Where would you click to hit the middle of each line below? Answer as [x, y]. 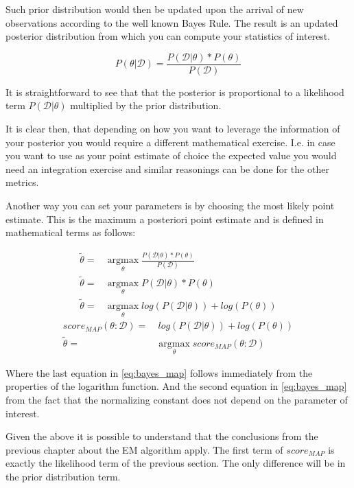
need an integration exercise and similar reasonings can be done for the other [167, 169]
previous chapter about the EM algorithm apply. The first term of [144, 449]
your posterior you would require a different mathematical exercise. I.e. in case [170, 142]
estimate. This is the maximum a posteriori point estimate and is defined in [165, 219]
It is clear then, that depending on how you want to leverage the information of [173, 129]
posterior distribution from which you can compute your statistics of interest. [168, 36]
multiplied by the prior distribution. [146, 105]
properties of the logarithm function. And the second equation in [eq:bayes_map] [176, 386]
